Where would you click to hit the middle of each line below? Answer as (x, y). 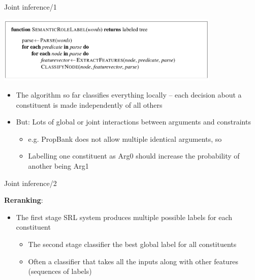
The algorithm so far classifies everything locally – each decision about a (129, 95)
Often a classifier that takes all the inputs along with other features (133, 261)
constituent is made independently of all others (89, 104)
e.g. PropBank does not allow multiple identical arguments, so (125, 138)
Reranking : (24, 200)
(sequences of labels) (60, 271)
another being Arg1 (58, 166)
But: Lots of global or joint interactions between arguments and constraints (133, 122)
